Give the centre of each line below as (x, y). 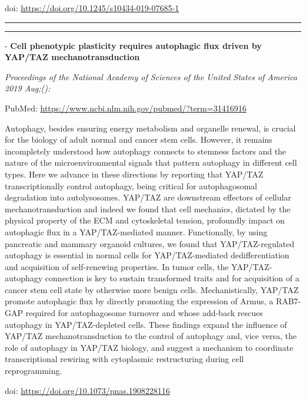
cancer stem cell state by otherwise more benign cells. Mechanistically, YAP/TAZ (152, 289)
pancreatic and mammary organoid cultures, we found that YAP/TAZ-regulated (150, 243)
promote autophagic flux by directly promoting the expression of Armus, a (139, 301)
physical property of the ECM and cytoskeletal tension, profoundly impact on (145, 220)
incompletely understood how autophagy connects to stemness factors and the (146, 151)
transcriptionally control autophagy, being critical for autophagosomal (131, 185)
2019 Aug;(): (28, 88)
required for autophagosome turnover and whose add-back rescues (144, 313)
